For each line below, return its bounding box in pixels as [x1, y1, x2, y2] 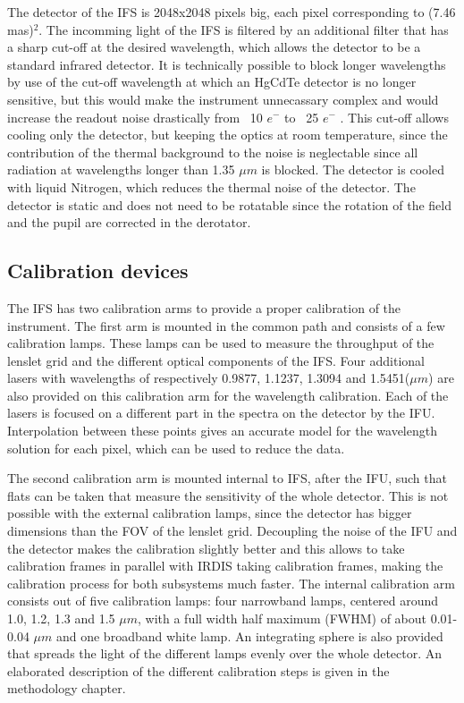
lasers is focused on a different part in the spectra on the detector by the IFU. [7, 403, 435, 422]
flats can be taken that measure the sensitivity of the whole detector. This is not [7, 486, 449, 504]
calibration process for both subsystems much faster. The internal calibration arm [7, 573, 455, 592]
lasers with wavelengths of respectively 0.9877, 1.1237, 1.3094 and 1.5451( [7, 368, 410, 387]
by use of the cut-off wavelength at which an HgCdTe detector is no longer [7, 72, 417, 91]
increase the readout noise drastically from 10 [7, 107, 263, 126]
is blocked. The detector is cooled [261, 160, 444, 179]
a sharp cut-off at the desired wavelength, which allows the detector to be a [7, 38, 421, 56]
